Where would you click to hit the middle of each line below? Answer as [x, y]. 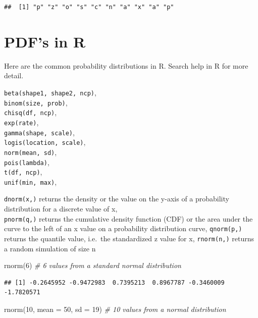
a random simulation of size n [50, 248]
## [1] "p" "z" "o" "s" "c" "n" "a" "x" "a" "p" [89, 7]
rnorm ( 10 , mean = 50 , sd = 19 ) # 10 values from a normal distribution [115, 309]
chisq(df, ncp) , [31, 112]
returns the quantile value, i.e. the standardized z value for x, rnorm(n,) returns [129, 238]
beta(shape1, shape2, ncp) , [50, 92]
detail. [14, 75]
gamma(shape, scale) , [39, 132]
